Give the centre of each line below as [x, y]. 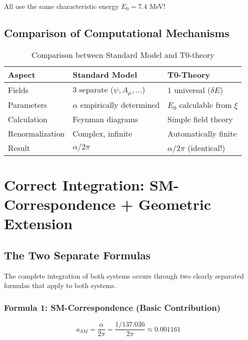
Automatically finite [202, 133]
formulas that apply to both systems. [60, 285]
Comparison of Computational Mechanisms [117, 32]
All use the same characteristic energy [62, 6]
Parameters [28, 104]
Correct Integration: [74, 184]
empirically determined [120, 104]
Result [19, 147]
